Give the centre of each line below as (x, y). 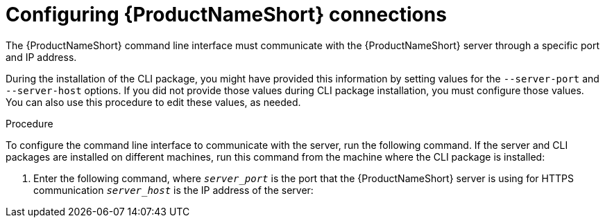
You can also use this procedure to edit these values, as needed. (153, 102)
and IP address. (41, 57)
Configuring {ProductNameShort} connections (226, 15)
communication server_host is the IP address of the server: (173, 190)
